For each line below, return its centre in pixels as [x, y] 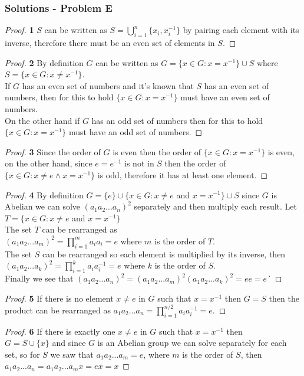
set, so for [22, 354]
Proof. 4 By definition [44, 194]
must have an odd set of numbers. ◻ [136, 132]
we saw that [72, 354]
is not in [139, 163]
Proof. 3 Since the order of [53, 151]
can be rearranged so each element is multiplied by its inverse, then [164, 254]
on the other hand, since [49, 163]
